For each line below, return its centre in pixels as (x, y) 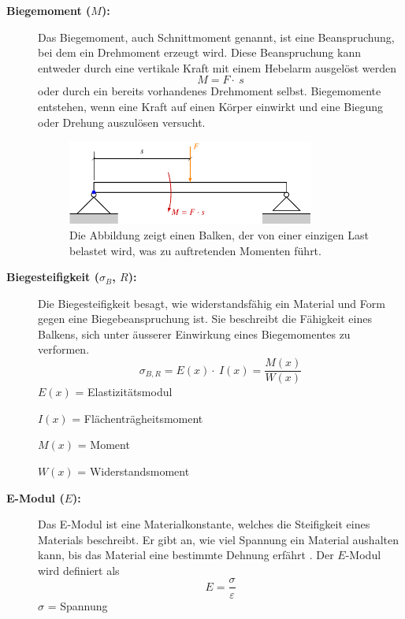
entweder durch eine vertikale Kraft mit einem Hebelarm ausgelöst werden (217, 67)
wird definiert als (79, 570)
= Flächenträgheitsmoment (137, 418)
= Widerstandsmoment (134, 471)
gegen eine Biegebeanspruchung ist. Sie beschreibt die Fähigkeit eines (205, 319)
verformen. (64, 349)
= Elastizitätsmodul (124, 392)
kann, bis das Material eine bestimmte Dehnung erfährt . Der (186, 555)
